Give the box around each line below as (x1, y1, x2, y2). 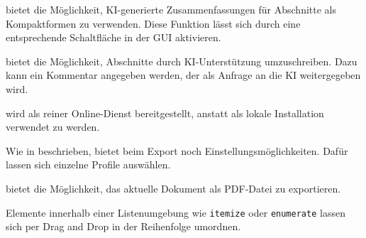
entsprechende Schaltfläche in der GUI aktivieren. (6, 30, 221, 45)
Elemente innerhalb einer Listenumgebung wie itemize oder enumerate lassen (6, 205, 345, 220)
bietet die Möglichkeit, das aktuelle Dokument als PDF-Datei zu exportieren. (6, 180, 341, 195)
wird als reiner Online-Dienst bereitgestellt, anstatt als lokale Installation (6, 105, 324, 120)
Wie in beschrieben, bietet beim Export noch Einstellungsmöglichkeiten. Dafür (6, 143, 348, 158)
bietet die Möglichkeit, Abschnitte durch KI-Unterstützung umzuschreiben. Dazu (6, 53, 357, 68)
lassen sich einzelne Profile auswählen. (6, 157, 171, 172)
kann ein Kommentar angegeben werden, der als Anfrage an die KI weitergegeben (6, 67, 361, 82)
